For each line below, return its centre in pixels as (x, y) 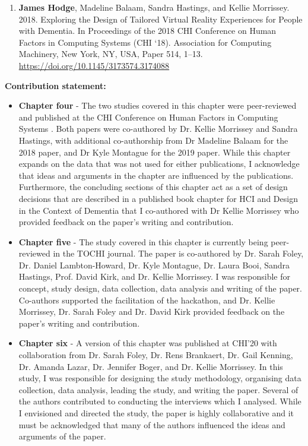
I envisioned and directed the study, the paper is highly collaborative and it (156, 413)
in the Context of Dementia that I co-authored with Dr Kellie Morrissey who (159, 210)
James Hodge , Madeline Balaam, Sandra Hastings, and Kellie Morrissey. (154, 7)
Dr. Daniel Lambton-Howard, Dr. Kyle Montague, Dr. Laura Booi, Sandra (154, 265)
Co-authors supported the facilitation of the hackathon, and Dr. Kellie (147, 300)
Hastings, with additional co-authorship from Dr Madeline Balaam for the (153, 140)
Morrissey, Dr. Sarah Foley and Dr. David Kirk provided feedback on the (152, 311)
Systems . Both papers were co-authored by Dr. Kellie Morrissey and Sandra (158, 129)
